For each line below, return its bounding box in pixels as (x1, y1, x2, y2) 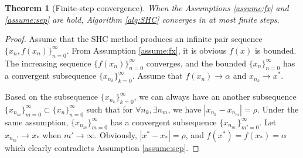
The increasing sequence (5, 57, 91, 69)
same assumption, (5, 115, 69, 128)
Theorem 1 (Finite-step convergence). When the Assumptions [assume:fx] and (5, 2, 289, 13)
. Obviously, (94, 128, 137, 141)
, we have (168, 103, 202, 115)
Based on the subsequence (5, 90, 98, 103)
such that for (86, 103, 133, 115)
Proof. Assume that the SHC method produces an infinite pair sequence (5, 33, 263, 45)
